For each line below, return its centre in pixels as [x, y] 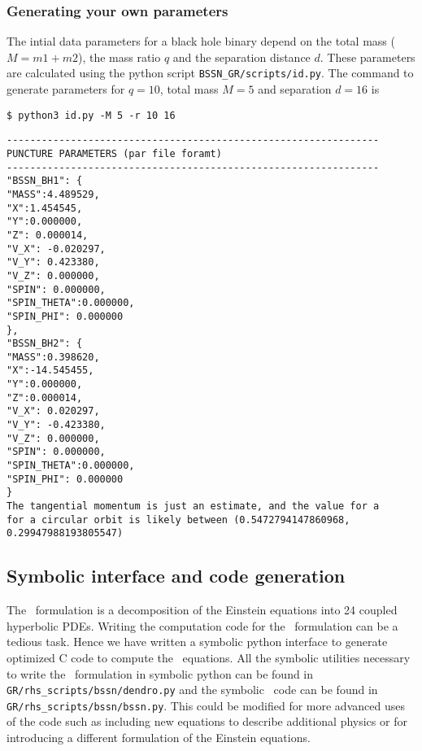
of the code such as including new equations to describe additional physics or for [207, 721]
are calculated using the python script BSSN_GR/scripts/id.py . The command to [210, 73]
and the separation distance [241, 57]
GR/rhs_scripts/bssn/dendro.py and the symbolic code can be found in [192, 690]
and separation [295, 89]
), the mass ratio [119, 57]
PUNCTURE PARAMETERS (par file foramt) [114, 153]
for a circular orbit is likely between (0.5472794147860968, [178, 520]
